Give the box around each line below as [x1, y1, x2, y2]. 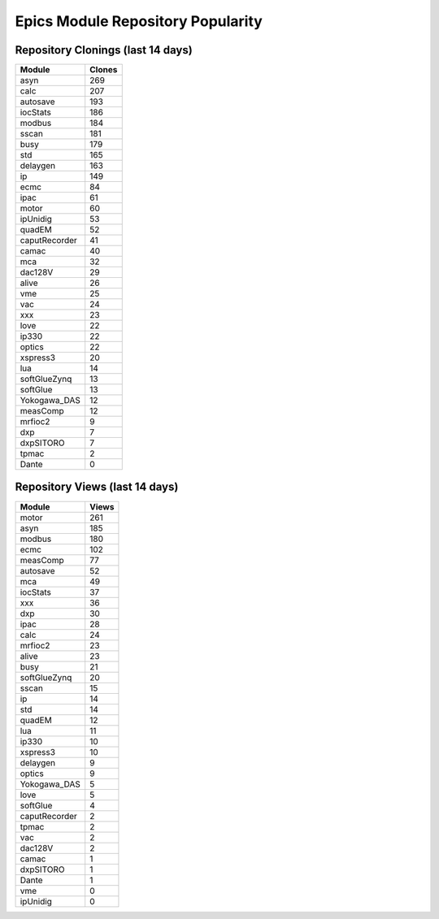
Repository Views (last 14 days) [15, 480, 179, 494]
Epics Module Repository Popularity [15, 12, 263, 30]
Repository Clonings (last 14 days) [15, 43, 193, 57]
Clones [89, 64, 118, 76]
